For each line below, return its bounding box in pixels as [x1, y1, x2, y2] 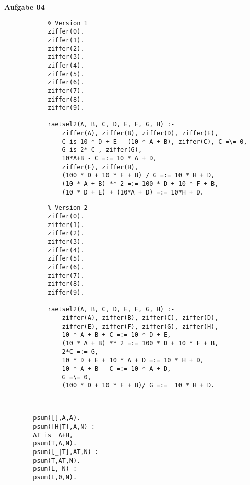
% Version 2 [47, 204, 88, 212]
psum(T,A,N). [33, 440, 77, 447]
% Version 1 [47, 19, 88, 27]
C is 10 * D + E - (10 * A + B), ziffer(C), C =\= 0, [62, 138, 247, 145]
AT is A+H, [33, 431, 74, 439]
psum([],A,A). [33, 414, 81, 422]
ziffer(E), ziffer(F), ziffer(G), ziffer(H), [62, 322, 219, 330]
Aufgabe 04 [4, 2, 45, 12]
